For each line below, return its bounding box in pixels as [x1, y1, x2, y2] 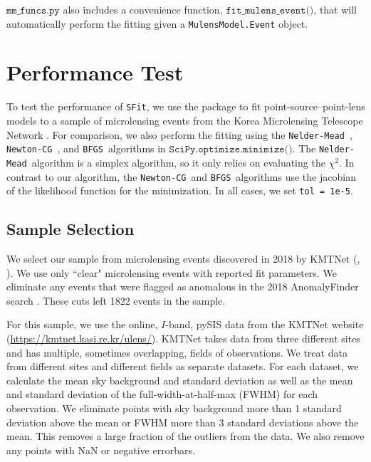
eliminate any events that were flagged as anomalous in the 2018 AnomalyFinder [6, 279, 359, 294]
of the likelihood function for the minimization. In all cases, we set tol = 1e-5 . [6, 183, 353, 198]
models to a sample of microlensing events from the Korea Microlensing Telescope [6, 113, 363, 128]
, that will [313, 2, 357, 16]
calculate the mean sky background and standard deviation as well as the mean [6, 372, 353, 387]
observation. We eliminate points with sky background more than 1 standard [6, 401, 342, 416]
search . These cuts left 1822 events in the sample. [6, 293, 226, 308]
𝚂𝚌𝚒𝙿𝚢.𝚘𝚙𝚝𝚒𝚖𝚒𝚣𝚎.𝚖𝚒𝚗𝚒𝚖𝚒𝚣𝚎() [169, 145, 293, 155]
